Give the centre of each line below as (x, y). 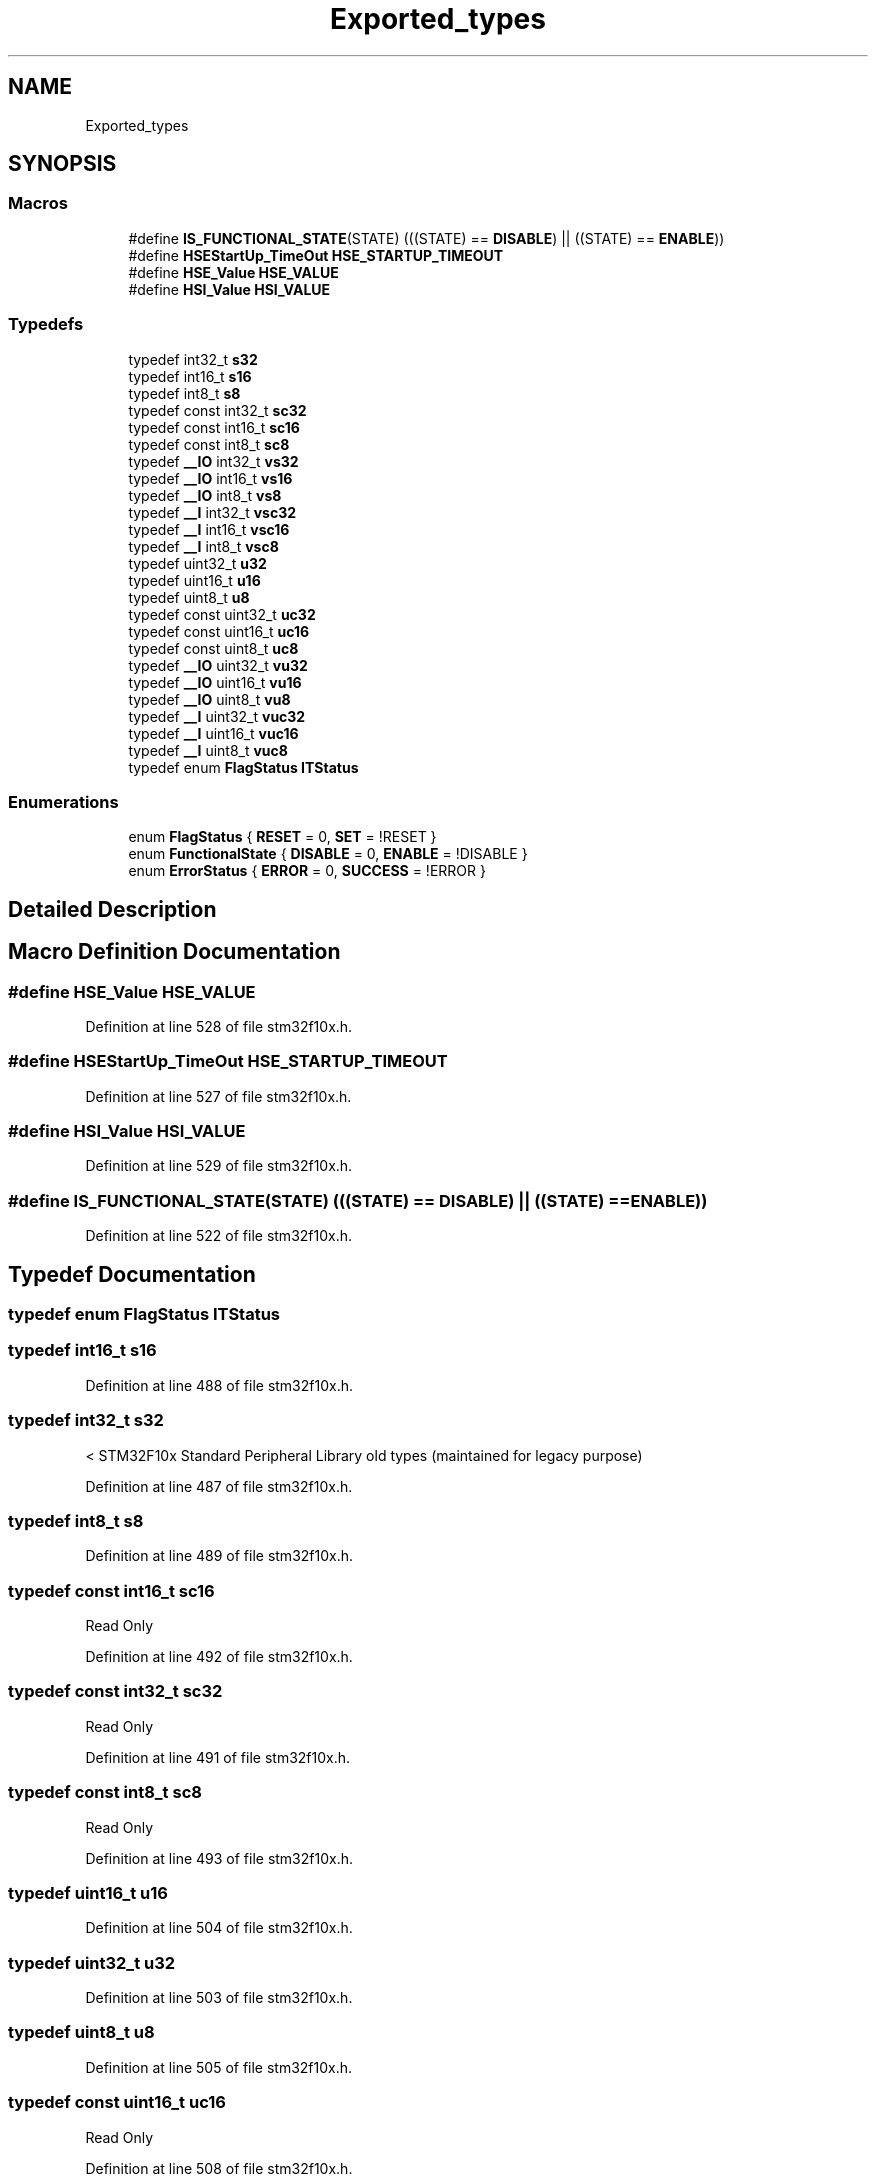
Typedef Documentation (132, 1274)
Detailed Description (112, 909)
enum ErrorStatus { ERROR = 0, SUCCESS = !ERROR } (307, 871)
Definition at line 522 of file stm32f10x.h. (219, 1236)
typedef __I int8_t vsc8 (203, 546)
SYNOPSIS (62, 164)
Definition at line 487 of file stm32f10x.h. (219, 1486)
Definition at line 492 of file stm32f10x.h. (219, 1657)
